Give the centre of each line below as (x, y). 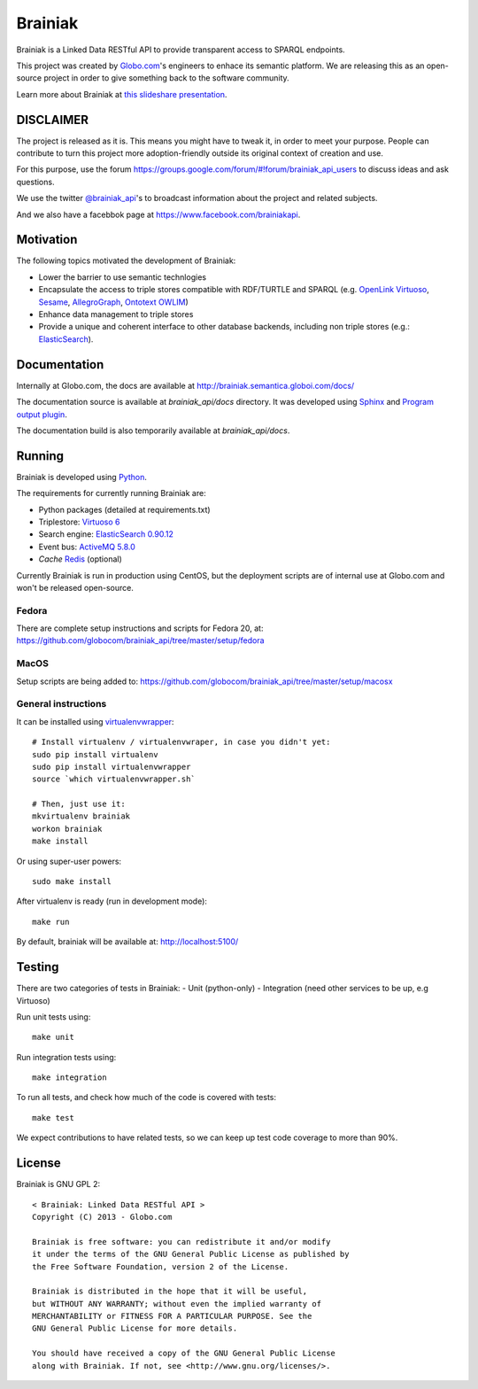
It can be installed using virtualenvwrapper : (95, 721)
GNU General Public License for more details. (135, 1328)
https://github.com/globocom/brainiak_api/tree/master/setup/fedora (140, 640)
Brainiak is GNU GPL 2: (58, 1184)
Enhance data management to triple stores (116, 314)
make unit (53, 1037)
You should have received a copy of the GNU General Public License (184, 1354)
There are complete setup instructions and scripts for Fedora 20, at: (140, 628)
